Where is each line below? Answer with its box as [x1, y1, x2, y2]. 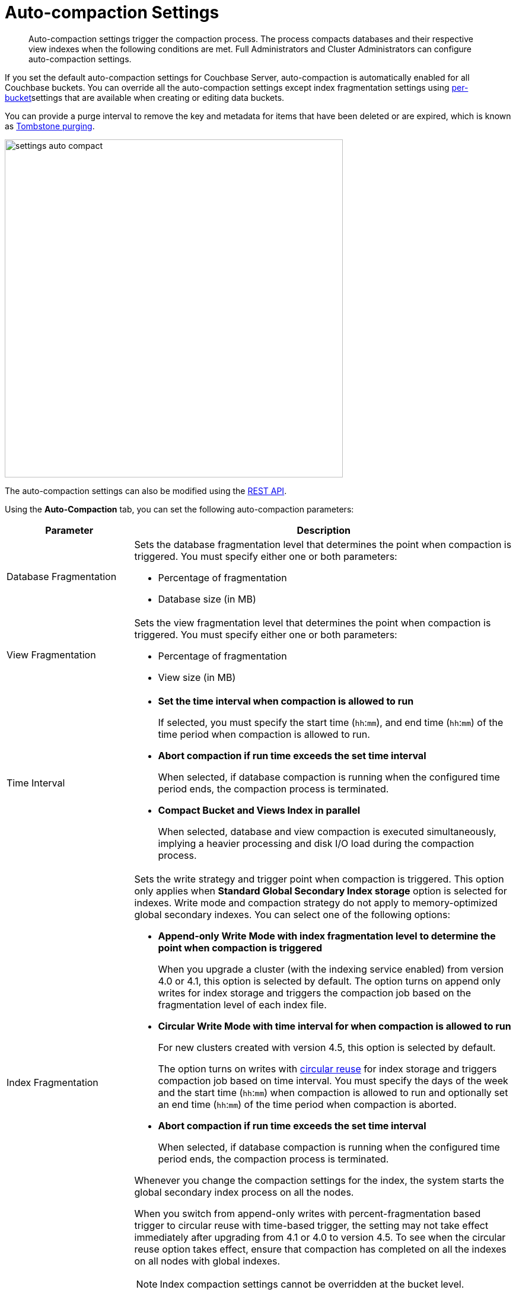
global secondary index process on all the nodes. [134, 1186, 354, 1198]
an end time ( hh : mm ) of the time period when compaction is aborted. [158, 1098, 457, 1110]
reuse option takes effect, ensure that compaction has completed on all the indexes [134, 1243, 507, 1255]
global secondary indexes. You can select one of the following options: [134, 908, 451, 921]
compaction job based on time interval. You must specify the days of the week [158, 1074, 508, 1087]
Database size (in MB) [158, 593, 256, 605]
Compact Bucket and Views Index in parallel [158, 804, 361, 816]
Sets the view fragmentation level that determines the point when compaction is [134, 616, 491, 629]
